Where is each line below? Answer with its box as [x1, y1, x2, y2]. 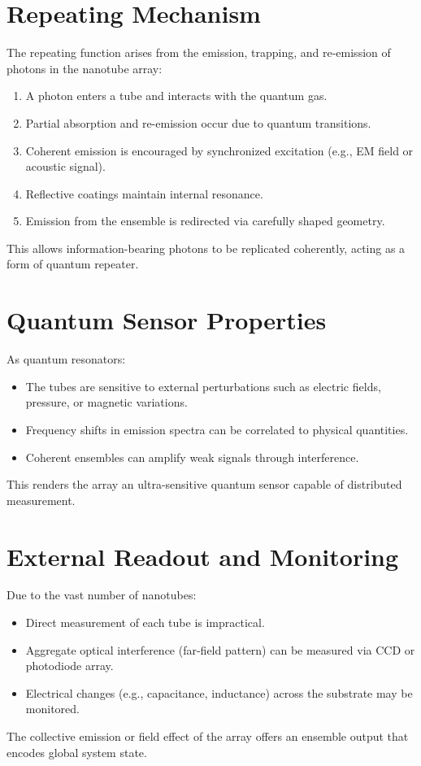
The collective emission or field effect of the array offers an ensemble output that [7, 728, 409, 745]
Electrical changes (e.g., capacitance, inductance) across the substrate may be [25, 684, 413, 701]
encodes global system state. [7, 743, 147, 760]
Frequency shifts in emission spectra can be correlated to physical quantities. [25, 420, 409, 437]
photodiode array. [25, 657, 114, 674]
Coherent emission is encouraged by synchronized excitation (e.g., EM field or [25, 141, 414, 159]
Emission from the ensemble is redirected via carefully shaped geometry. [25, 212, 385, 229]
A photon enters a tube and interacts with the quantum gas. [25, 87, 328, 104]
